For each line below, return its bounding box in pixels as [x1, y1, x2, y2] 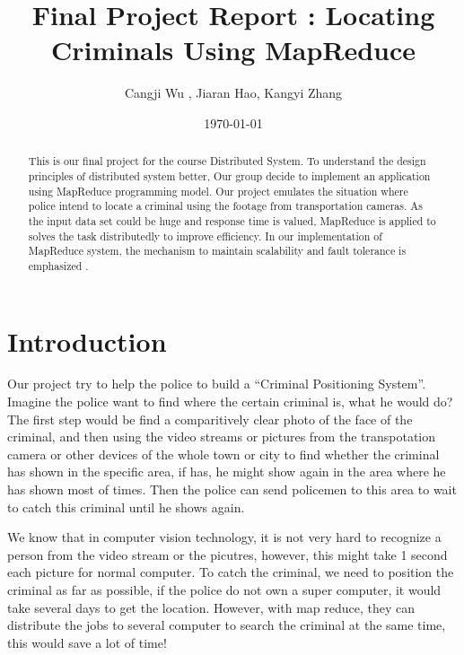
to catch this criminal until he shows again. [7, 497, 245, 516]
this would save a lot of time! [7, 633, 167, 651]
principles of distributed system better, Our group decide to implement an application [28, 168, 431, 183]
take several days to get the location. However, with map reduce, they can [7, 598, 416, 616]
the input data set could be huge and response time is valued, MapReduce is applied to [28, 213, 436, 228]
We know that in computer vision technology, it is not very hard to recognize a [7, 528, 442, 546]
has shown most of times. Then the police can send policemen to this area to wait [7, 480, 457, 499]
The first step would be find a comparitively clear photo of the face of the [7, 409, 413, 428]
